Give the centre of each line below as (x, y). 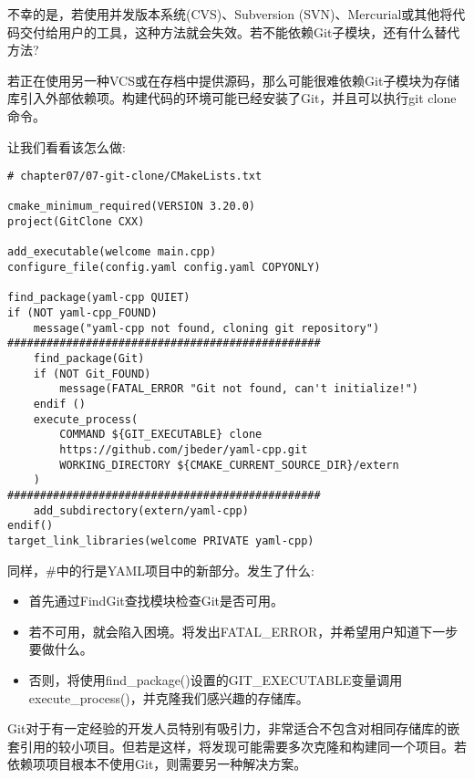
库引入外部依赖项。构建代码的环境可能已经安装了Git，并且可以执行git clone (232, 98)
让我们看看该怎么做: (67, 146)
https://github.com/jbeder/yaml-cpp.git (184, 449)
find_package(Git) (89, 359)
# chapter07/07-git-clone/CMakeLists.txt (135, 177)
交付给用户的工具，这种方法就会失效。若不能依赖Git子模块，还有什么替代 (240, 31)
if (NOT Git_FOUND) (92, 374)
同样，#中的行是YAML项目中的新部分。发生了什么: (161, 570)
